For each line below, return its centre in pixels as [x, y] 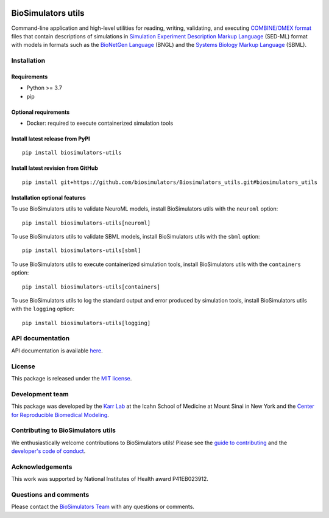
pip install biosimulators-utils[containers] [91, 287]
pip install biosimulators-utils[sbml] [82, 250]
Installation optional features [49, 197]
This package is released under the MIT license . [72, 378]
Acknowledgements [42, 467]
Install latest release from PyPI [51, 139]
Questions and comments [50, 494]
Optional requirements [41, 112]
